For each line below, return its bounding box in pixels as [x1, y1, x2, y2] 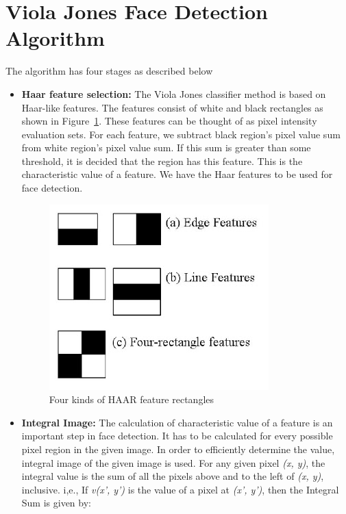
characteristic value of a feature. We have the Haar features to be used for [21, 167, 333, 181]
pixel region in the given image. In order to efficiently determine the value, [21, 442, 335, 457]
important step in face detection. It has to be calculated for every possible [21, 428, 333, 443]
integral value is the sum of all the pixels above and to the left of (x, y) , [21, 469, 324, 483]
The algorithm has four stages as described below [5, 64, 213, 78]
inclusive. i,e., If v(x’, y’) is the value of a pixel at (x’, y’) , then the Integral [21, 482, 339, 496]
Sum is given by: [21, 496, 91, 510]
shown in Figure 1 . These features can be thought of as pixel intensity [21, 114, 317, 128]
